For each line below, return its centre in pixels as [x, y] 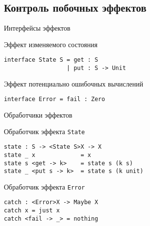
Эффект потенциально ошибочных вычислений [74, 83]
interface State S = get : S [51, 60]
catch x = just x [32, 211]
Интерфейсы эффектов [37, 28]
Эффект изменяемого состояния [51, 44]
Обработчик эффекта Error [45, 186]
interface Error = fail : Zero [55, 99]
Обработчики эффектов [38, 114]
